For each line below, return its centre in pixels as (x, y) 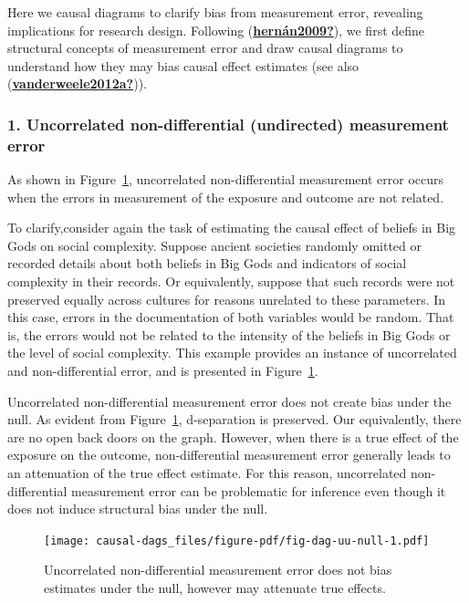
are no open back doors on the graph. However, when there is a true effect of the (233, 437)
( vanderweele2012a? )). (77, 83)
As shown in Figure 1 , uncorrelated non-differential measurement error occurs (226, 179)
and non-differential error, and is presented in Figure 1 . (163, 371)
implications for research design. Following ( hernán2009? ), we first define (216, 30)
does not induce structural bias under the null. (138, 509)
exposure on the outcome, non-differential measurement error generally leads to (229, 455)
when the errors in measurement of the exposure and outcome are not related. (226, 197)
